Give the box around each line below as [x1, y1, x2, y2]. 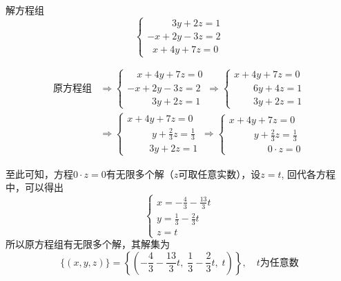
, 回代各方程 [281, 166, 336, 181]
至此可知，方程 [6, 166, 73, 181]
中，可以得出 [6, 180, 64, 194]
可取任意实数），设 [178, 166, 261, 181]
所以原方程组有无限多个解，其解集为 [6, 237, 170, 251]
